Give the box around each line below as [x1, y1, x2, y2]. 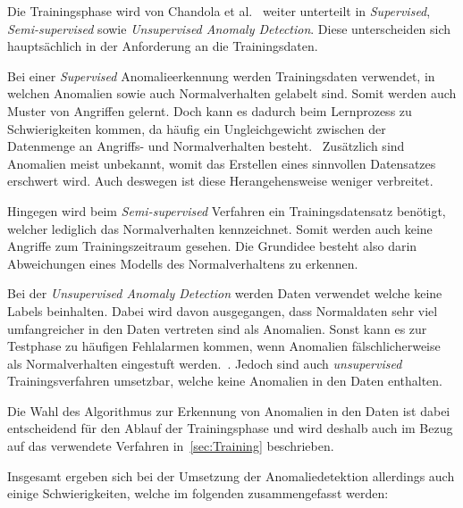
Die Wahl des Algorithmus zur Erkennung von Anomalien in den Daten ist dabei [7, 401, 450, 420]
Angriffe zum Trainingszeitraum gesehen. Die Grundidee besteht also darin [7, 237, 417, 255]
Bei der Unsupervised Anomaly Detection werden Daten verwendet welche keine [7, 284, 442, 303]
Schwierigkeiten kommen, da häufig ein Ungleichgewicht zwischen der [7, 119, 386, 137]
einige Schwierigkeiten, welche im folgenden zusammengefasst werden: [7, 484, 389, 503]
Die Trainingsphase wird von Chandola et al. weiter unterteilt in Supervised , [7, 2, 431, 20]
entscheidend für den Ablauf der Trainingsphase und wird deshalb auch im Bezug [7, 419, 453, 437]
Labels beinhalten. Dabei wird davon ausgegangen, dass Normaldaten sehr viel [7, 301, 438, 320]
